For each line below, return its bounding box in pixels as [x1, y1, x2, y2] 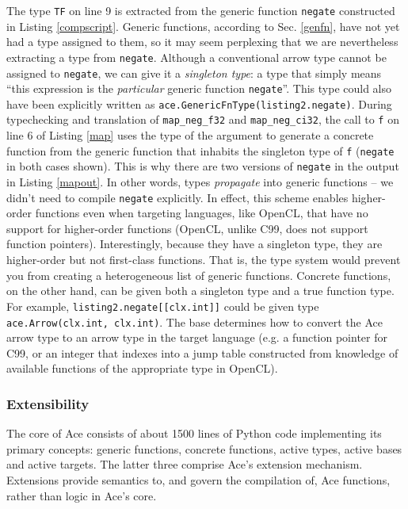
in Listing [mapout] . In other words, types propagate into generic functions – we [6, 174, 394, 190]
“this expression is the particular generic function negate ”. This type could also [6, 80, 392, 97]
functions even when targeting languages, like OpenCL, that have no [35, 205, 368, 221]
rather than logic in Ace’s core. [6, 487, 157, 503]
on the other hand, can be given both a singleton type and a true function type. [6, 282, 395, 299]
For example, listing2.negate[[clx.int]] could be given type [6, 297, 319, 314]
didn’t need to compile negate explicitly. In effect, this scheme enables [6, 189, 349, 205]
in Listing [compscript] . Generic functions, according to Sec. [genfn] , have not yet [6, 17, 400, 34]
